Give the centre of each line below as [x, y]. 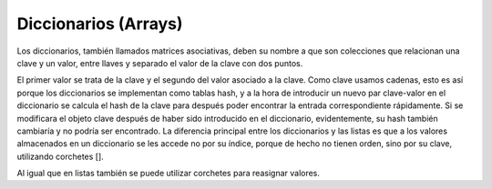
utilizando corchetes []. [60, 156]
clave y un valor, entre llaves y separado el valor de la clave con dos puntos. [160, 63]
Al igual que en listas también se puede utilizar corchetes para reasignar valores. [169, 174]
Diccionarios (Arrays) [100, 24]
